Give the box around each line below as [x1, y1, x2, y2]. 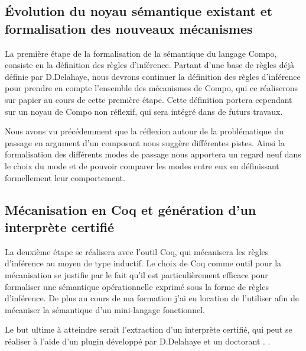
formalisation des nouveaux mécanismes [5, 19, 253, 37]
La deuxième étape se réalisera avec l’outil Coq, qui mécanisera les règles [5, 245, 269, 257]
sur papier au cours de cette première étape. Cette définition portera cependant [5, 93, 292, 105]
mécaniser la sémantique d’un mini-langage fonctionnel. [5, 303, 205, 315]
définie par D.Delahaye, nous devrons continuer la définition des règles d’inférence [5, 70, 301, 82]
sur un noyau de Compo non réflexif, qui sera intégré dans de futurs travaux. [5, 105, 283, 117]
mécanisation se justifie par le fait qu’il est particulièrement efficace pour [5, 268, 268, 281]
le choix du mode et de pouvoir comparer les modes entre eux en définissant [5, 159, 279, 172]
